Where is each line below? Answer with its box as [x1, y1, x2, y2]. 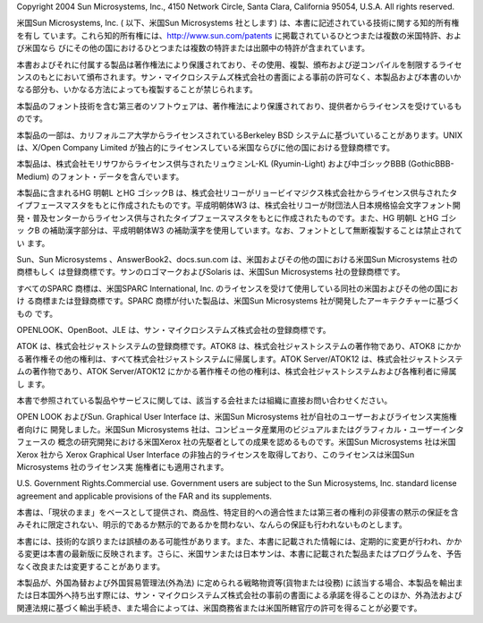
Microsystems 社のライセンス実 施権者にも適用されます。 [16, 461, 229, 472]
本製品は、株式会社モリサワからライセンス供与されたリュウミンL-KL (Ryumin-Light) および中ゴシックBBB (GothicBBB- [16, 158, 455, 169]
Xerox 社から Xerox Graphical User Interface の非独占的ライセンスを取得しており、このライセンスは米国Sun [16, 448, 415, 460]
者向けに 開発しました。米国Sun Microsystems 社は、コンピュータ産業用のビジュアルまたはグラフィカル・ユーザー [16, 423, 441, 434]
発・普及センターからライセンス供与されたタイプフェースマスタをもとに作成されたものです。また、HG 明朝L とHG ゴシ [16, 212, 457, 223]
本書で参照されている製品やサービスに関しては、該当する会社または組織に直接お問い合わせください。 [16, 395, 393, 405]
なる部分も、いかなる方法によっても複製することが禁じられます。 [16, 84, 258, 95]
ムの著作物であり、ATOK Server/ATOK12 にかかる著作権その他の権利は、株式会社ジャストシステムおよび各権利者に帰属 [16, 366, 457, 377]
